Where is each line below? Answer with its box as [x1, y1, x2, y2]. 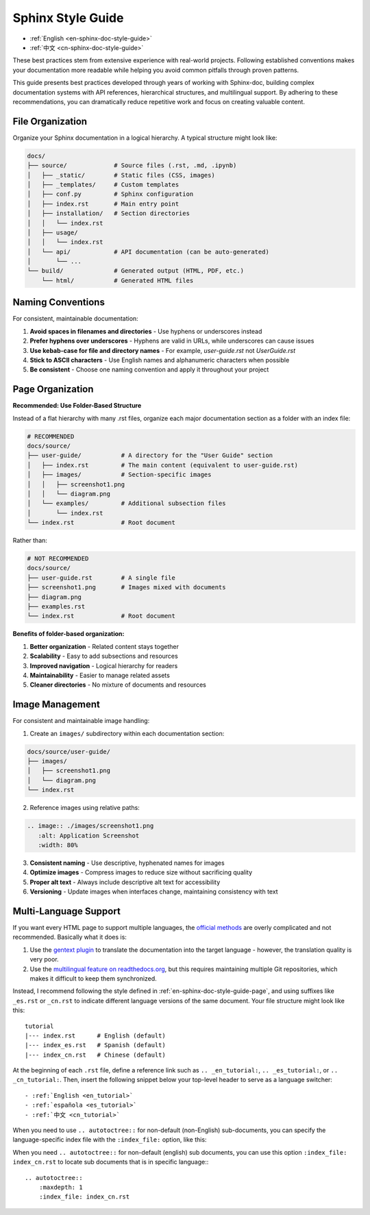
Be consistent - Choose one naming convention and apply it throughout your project [29, 365, 269, 373]
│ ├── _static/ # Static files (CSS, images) [27, 171, 215, 179]
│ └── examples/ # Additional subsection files [27, 500, 226, 507]
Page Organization [12, 384, 94, 395]
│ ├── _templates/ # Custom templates [27, 180, 180, 188]
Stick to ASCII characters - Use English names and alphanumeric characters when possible [29, 356, 290, 364]
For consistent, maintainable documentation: [12, 315, 138, 323]
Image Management [12, 699, 101, 711]
